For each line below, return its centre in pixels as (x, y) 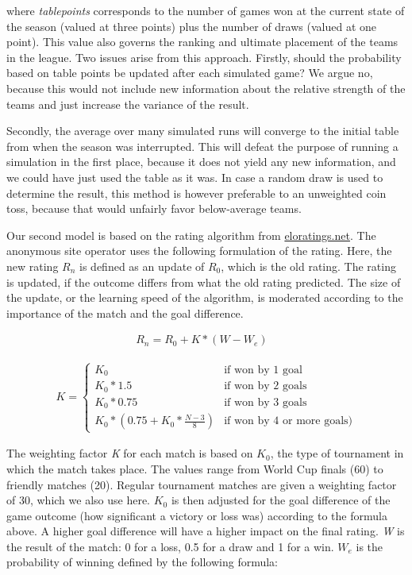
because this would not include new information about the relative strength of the (206, 88)
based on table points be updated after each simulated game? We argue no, (190, 73)
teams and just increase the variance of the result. (128, 104)
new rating (33, 266)
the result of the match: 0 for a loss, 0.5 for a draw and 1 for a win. (170, 546)
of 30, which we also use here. (78, 500)
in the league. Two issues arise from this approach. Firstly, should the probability (204, 57)
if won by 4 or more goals (286, 421)
